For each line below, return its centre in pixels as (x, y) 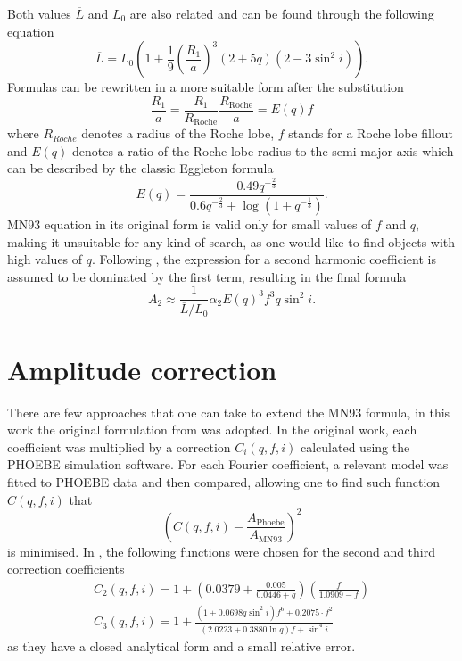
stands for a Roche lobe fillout (371, 133)
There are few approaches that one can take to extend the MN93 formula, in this (229, 412)
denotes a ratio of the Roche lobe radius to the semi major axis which (263, 150)
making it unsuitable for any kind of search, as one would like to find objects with (231, 241)
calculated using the (355, 446)
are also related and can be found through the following (282, 13)
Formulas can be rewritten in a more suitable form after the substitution (206, 87)
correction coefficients (66, 569)
